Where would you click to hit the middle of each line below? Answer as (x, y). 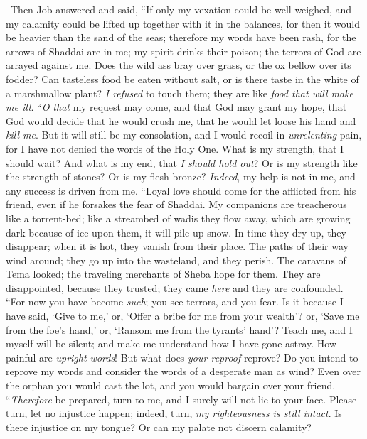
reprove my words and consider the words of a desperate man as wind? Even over (183, 371)
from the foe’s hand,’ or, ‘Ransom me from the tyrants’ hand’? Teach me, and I (179, 329)
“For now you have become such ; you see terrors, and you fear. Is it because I (175, 302)
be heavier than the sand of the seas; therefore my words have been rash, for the (181, 37)
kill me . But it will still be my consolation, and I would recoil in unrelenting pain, (184, 135)
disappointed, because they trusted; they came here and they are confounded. (175, 287)
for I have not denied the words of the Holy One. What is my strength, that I (175, 148)
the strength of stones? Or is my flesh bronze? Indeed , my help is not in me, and (181, 177)
